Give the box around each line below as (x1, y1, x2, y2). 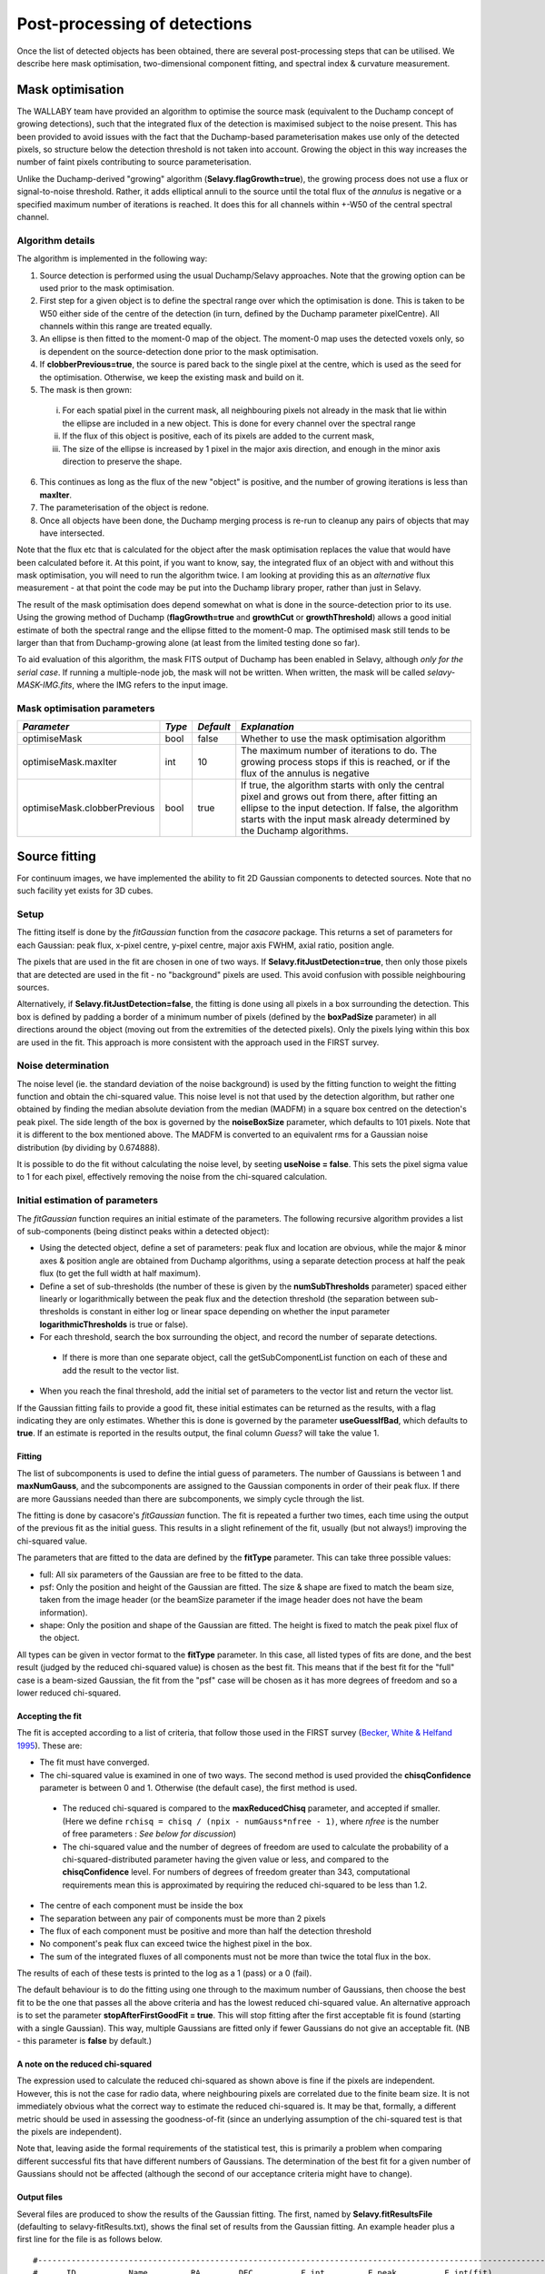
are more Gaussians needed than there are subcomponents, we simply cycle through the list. (16, 1493, 365, 1504)
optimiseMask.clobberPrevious (22, 801, 155, 814)
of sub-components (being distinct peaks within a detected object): (16, 1225, 270, 1236)
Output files (16, 2192, 64, 2203)
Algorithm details (16, 234, 95, 247)
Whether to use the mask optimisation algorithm (241, 732, 447, 745)
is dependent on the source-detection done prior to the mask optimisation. (39, 346, 319, 357)
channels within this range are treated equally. (39, 321, 213, 332)
